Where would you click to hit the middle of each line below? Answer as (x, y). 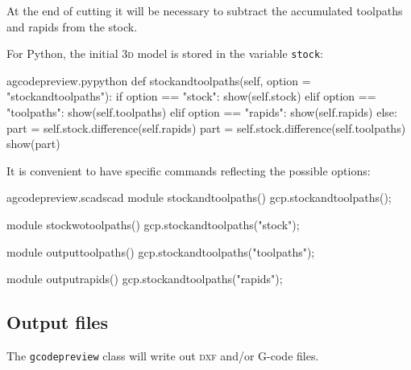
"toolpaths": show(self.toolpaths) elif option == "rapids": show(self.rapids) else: (202, 112)
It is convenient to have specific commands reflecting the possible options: (189, 170)
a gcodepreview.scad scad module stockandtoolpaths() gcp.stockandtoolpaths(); (199, 197)
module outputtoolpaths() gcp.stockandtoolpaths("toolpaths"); (161, 251)
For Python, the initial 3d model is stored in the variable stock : (165, 53)
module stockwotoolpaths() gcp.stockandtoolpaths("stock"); (153, 224)
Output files (57, 322)
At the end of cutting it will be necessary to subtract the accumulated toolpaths (205, 10)
